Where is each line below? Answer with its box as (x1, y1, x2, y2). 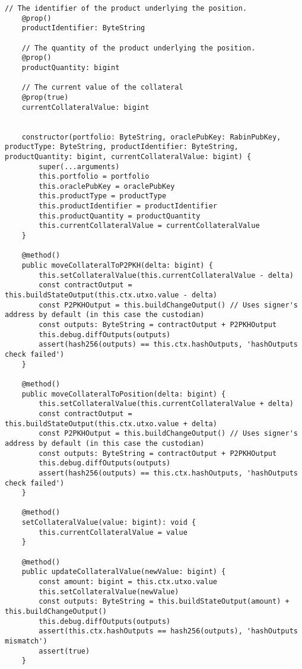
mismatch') (5, 637, 47, 645)
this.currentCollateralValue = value (39, 528, 187, 537)
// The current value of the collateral (21, 83, 183, 92)
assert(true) (39, 646, 90, 655)
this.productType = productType (39, 192, 167, 201)
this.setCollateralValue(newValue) (39, 587, 179, 596)
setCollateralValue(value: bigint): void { (21, 518, 196, 527)
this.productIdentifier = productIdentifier (39, 202, 217, 211)
